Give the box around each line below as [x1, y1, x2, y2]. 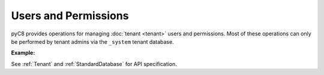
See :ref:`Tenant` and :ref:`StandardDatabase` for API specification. [11, 60, 177, 67]
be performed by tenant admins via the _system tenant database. [11, 38, 174, 45]
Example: [11, 49, 35, 56]
